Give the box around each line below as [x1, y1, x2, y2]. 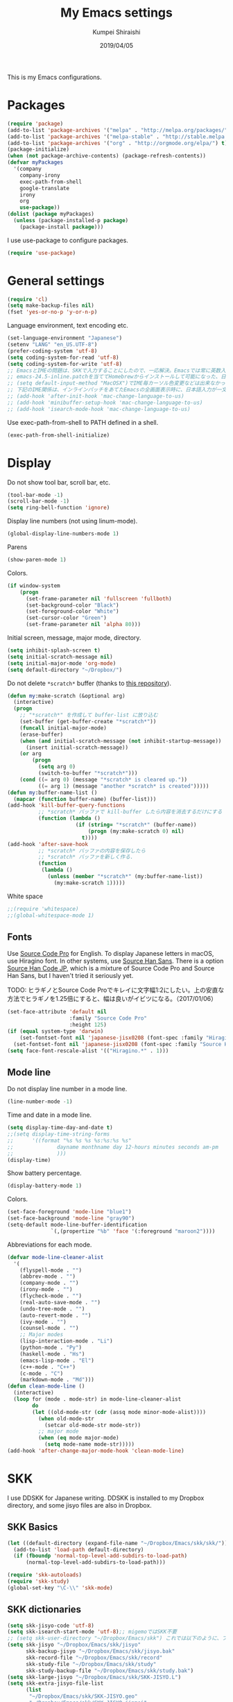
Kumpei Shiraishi [92, 28, 141, 36]
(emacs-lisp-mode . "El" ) [19, 1357, 95, 1364]
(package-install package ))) [19, 224, 104, 230]
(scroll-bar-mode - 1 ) [7, 498, 70, 505]
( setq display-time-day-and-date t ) [7, 1124, 113, 1131]
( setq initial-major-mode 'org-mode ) [7, 659, 116, 667]
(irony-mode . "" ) [19, 1286, 73, 1293]
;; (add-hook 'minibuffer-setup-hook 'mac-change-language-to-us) [7, 399, 203, 406]
